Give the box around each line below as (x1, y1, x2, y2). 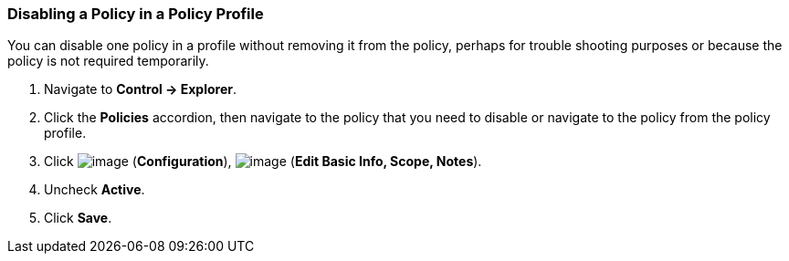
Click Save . (44, 210, 112, 226)
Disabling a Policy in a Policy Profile (7, 5, 264, 23)
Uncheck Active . (44, 182, 145, 198)
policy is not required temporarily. (7, 53, 209, 69)
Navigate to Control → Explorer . (44, 81, 237, 98)
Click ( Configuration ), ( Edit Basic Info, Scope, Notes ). (44, 153, 482, 170)
